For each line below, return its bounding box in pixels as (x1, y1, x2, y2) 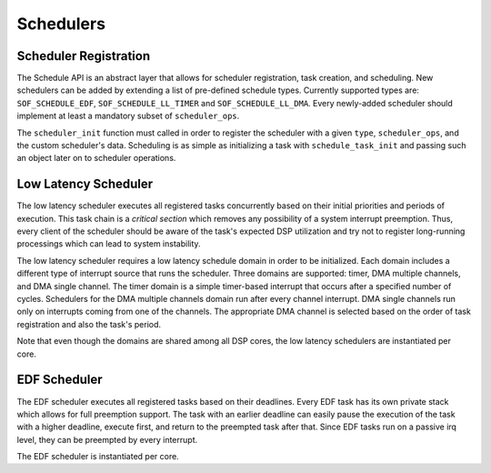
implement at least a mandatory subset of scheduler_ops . (16, 110, 240, 122)
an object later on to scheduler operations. (16, 153, 176, 164)
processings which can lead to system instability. (16, 238, 201, 249)
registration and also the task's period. (16, 318, 162, 329)
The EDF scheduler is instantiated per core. (16, 451, 179, 462)
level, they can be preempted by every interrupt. (16, 434, 198, 445)
